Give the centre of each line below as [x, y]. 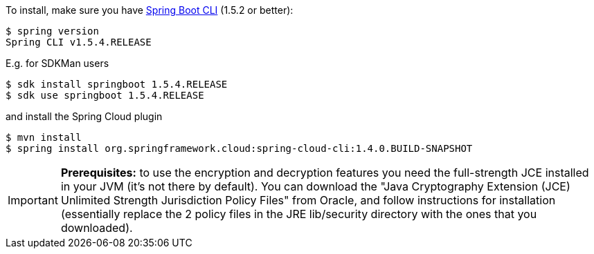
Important [33, 200]
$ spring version [52, 31]
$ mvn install [44, 137]
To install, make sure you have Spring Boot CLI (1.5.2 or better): [150, 10]
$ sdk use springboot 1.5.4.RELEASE [105, 95]
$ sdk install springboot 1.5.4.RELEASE [117, 84]
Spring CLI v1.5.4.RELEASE [79, 42]
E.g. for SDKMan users [57, 63]
